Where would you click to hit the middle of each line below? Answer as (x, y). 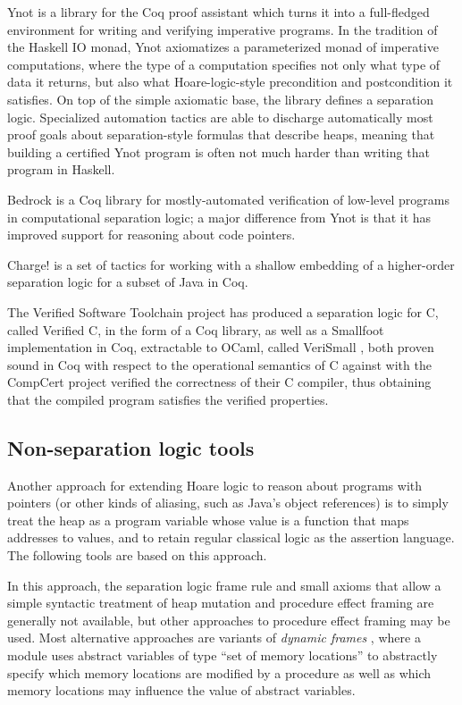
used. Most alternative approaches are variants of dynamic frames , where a (214, 638)
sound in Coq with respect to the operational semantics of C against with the (219, 364)
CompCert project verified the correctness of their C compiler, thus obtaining (219, 382)
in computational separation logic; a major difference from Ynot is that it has (219, 217)
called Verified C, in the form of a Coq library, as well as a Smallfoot (196, 329)
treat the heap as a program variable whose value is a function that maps (208, 520)
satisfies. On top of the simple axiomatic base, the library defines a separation (221, 99)
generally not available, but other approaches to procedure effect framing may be (229, 620)
